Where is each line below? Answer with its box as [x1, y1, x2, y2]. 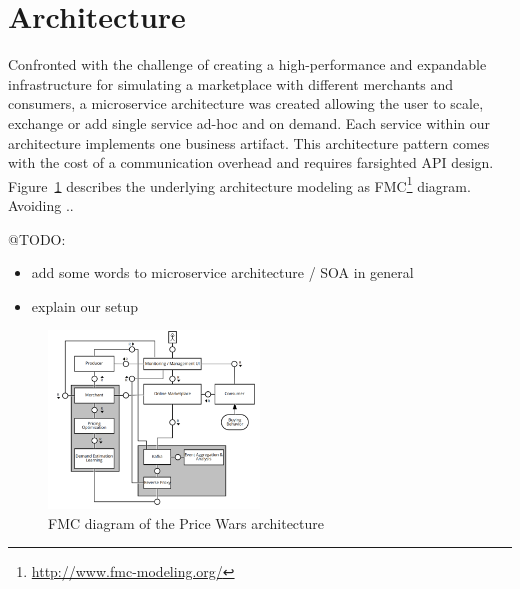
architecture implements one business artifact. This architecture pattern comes [8, 132, 490, 153]
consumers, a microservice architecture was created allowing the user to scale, [8, 93, 484, 114]
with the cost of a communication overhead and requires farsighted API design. [8, 152, 494, 173]
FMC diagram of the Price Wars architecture [48, 512, 324, 533]
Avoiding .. [8, 194, 74, 215]
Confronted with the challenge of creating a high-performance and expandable [8, 54, 487, 75]
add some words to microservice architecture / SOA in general [31, 262, 414, 283]
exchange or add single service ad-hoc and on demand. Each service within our [8, 112, 491, 133]
